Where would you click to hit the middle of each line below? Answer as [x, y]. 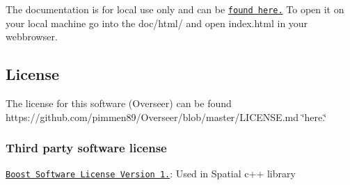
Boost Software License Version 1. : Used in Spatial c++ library [151, 174]
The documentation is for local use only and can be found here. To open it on [175, 9]
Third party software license [86, 148]
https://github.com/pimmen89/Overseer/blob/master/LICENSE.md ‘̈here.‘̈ [166, 116]
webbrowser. [32, 37]
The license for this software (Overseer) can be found [119, 103]
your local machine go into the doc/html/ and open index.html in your [157, 23]
